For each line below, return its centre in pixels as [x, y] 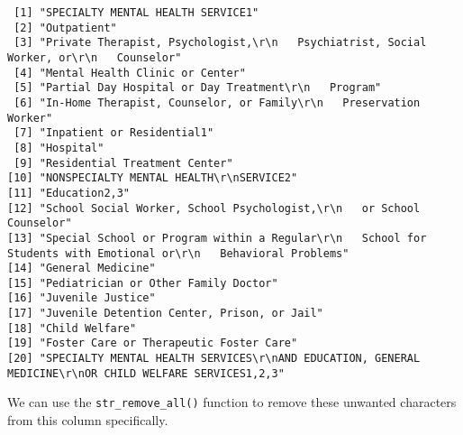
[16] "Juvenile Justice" [82, 298]
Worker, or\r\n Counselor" [95, 57]
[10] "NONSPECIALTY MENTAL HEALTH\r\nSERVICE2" [153, 178]
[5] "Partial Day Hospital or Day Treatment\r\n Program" [198, 88]
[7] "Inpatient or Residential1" [114, 133]
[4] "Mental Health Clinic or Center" [130, 73]
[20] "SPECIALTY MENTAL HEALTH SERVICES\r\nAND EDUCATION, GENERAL [214, 359]
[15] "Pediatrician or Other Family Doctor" [143, 283]
